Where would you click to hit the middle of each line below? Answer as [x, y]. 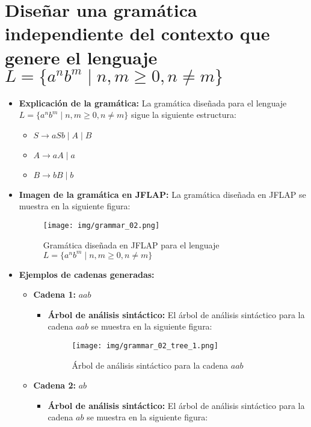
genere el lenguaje [81, 57]
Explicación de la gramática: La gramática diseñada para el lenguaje [153, 103]
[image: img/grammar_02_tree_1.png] [145, 346]
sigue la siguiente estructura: [183, 115]
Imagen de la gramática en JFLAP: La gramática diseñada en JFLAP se [162, 194]
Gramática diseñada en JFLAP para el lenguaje [131, 244]
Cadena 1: [55, 294]
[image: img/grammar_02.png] [101, 225]
